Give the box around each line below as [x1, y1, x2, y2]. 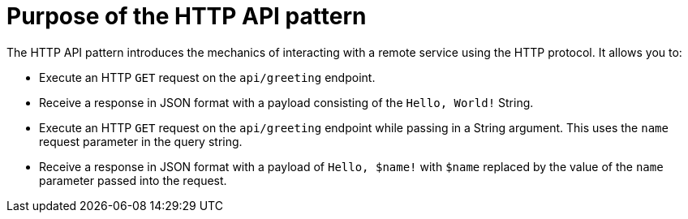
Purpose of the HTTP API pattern [6, 2, 367, 30]
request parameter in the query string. [39, 134, 243, 148]
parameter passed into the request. [39, 173, 227, 187]
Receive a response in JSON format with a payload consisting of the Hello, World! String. [39, 95, 534, 109]
